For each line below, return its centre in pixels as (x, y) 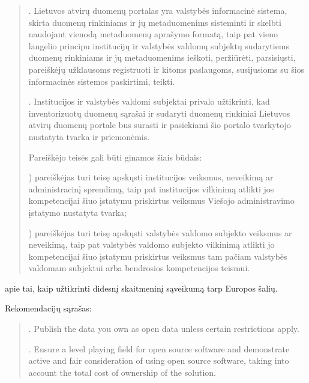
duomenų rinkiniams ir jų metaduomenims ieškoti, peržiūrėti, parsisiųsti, (162, 57)
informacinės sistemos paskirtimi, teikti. (102, 81)
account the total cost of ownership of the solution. (122, 372)
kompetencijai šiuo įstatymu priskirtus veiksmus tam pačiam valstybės (158, 256)
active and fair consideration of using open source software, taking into (159, 360)
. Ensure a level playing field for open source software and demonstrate (159, 348)
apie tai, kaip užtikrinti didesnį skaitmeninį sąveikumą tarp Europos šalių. (141, 288)
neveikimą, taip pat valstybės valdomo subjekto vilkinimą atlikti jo (151, 244)
